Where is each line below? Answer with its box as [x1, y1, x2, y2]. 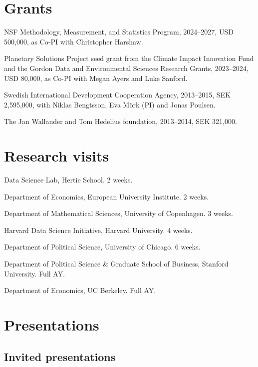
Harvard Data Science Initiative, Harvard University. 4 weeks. [4, 224, 193, 235]
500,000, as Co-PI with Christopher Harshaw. [4, 36, 143, 46]
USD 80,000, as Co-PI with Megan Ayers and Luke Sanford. [4, 72, 188, 83]
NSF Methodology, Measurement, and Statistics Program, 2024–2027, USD [4, 26, 234, 37]
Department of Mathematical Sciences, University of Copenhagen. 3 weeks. [4, 208, 233, 218]
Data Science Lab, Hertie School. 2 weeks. [4, 174, 133, 184]
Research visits [4, 145, 109, 166]
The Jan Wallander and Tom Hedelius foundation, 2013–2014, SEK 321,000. [4, 116, 237, 126]
